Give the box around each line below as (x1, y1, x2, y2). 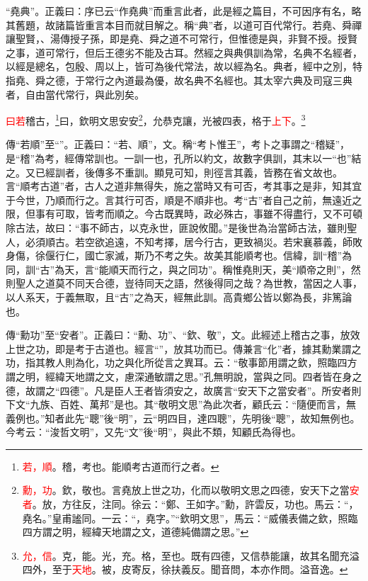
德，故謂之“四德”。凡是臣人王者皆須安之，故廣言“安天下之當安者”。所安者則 (6, 383, 362, 397)
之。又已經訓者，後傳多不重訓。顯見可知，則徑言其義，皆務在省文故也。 (6, 164, 343, 179)
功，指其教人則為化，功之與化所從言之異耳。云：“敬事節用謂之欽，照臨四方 (6, 355, 357, 370)
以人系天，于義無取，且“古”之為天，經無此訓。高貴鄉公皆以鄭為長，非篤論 (6, 289, 352, 304)
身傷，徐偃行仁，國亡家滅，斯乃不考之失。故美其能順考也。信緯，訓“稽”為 (6, 248, 352, 263)
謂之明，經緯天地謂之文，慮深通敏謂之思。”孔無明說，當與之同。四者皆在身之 (6, 368, 362, 383)
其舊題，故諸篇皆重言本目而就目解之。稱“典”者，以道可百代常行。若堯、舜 (6, 17, 352, 32)
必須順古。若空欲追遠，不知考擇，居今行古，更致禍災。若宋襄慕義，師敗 (25, 234, 362, 249)
